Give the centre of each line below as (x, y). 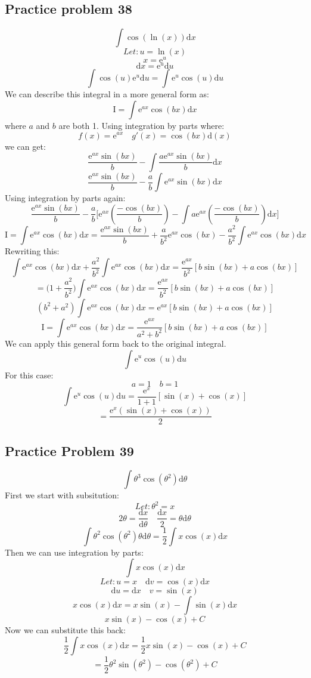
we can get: (25, 146)
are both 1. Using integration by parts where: (141, 125)
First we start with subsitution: (62, 495)
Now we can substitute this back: (65, 630)
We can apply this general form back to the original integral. (116, 343)
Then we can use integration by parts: (74, 552)
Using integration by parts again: (65, 198)
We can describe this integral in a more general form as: (107, 94)
